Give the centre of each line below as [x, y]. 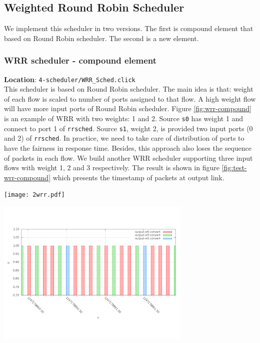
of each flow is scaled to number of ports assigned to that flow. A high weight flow [130, 98]
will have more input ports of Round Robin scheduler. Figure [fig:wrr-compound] [128, 108]
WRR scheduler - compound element [80, 60]
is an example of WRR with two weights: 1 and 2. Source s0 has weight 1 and [124, 118]
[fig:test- [234, 167]
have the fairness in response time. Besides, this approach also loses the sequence [128, 148]
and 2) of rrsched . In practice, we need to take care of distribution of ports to [124, 138]
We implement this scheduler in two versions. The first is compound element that [129, 28]
